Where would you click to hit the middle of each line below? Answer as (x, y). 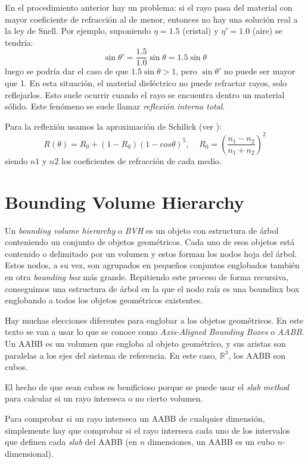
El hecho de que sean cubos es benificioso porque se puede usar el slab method (147, 386)
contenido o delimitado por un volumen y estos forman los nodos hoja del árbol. (151, 253)
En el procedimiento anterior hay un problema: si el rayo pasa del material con (149, 7)
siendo (16, 160)
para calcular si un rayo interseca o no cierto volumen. (104, 398)
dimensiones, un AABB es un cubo (211, 442)
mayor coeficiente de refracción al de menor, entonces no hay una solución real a (151, 19)
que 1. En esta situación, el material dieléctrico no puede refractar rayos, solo (146, 83)
